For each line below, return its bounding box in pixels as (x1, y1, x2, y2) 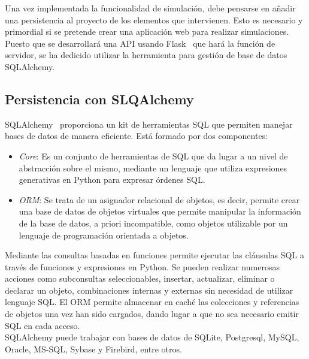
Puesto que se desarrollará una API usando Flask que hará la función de (5, 37, 275, 49)
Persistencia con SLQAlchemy (5, 89, 194, 108)
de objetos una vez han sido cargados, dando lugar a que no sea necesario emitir (5, 307, 299, 320)
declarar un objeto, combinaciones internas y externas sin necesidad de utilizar (5, 283, 293, 296)
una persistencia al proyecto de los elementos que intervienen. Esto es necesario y (5, 13, 303, 26)
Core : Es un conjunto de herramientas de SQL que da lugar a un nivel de (19, 149, 288, 162)
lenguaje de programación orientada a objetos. (19, 228, 189, 241)
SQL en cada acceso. (5, 319, 80, 331)
